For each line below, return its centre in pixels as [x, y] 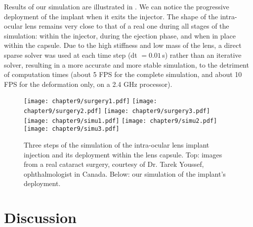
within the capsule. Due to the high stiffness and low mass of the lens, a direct [123, 45]
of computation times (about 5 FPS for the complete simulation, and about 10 [123, 74]
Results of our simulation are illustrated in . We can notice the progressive [117, 6]
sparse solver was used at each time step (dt [71, 55]
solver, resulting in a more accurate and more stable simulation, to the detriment [126, 64]
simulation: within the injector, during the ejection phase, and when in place [120, 35]
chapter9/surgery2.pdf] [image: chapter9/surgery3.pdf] [117, 111]
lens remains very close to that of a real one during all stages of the [127, 26]
